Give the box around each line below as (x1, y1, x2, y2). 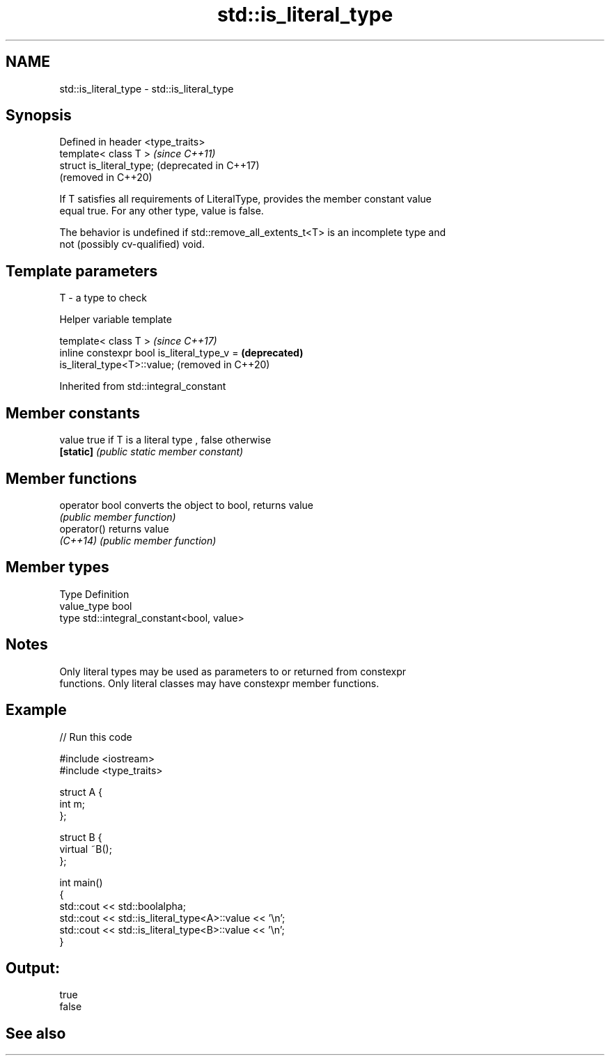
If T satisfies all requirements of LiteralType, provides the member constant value (59, 193, 432, 205)
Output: (6, 959, 60, 977)
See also (6, 1024, 66, 1042)
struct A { (59, 785, 102, 798)
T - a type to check (59, 292, 147, 304)
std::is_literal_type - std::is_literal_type (59, 82, 234, 95)
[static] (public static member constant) (59, 446, 244, 458)
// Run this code (59, 730, 132, 743)
